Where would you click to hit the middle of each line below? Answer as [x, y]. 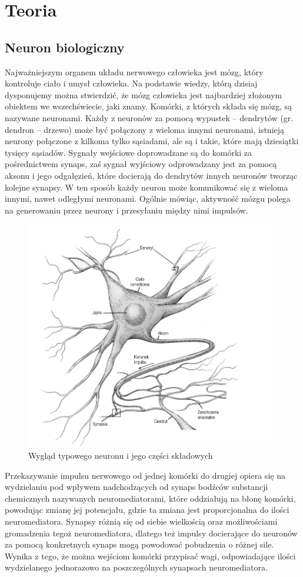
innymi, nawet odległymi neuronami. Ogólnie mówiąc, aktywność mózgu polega [148, 199]
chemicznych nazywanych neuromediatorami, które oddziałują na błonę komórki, [150, 498]
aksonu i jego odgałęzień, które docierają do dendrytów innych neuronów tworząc [151, 175]
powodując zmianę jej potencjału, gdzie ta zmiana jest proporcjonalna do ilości [147, 510]
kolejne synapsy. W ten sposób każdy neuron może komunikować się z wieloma [146, 187]
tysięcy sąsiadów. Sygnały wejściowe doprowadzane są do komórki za [129, 152]
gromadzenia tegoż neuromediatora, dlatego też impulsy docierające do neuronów [151, 533]
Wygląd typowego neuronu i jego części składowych [121, 455]
